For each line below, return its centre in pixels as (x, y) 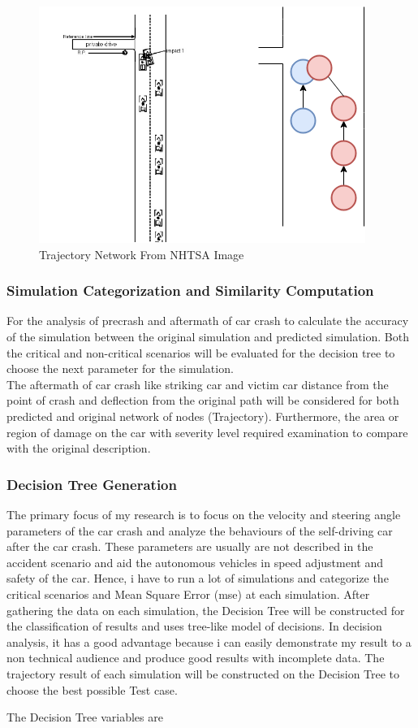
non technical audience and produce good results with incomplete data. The (196, 658)
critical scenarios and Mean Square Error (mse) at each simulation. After (188, 594)
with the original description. (79, 448)
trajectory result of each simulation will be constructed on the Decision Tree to (203, 673)
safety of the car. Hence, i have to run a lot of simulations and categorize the (198, 578)
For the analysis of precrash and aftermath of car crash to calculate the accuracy (208, 321)
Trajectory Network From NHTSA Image (142, 254)
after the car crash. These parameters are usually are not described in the (190, 546)
